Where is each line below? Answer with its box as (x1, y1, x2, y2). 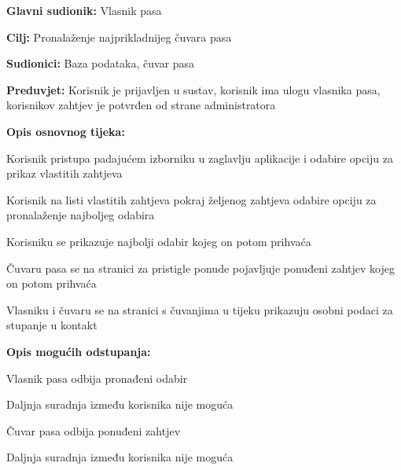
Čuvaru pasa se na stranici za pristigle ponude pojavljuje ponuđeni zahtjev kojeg (6, 259, 395, 276)
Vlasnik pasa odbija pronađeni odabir (6, 369, 188, 386)
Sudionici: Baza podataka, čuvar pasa (6, 55, 195, 72)
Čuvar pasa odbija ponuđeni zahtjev (6, 422, 181, 439)
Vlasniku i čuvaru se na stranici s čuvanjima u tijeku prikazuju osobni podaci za (6, 301, 393, 318)
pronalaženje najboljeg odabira (6, 207, 155, 223)
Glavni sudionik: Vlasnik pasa (6, 2, 162, 18)
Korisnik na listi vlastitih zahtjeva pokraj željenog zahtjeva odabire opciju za (6, 191, 377, 207)
